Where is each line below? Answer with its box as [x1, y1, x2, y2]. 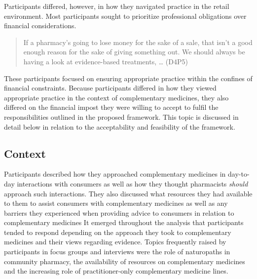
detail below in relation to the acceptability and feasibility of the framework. [4, 121, 235, 132]
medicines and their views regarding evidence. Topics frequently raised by [4, 236, 226, 247]
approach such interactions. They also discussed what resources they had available [4, 188, 253, 198]
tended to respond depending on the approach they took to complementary [4, 227, 231, 237]
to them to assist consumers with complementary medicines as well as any [4, 198, 228, 208]
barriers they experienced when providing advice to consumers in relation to [4, 207, 234, 218]
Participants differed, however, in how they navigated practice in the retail [4, 1, 229, 11]
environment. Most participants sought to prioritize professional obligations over [4, 10, 247, 21]
